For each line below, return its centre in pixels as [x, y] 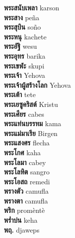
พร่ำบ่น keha [21, 220]
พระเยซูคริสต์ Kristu [31, 104]
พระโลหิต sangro [27, 172]
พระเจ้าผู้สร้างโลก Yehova [37, 85]
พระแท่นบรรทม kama [33, 123]
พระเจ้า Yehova [25, 75]
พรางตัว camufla [26, 191]
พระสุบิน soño [22, 27]
